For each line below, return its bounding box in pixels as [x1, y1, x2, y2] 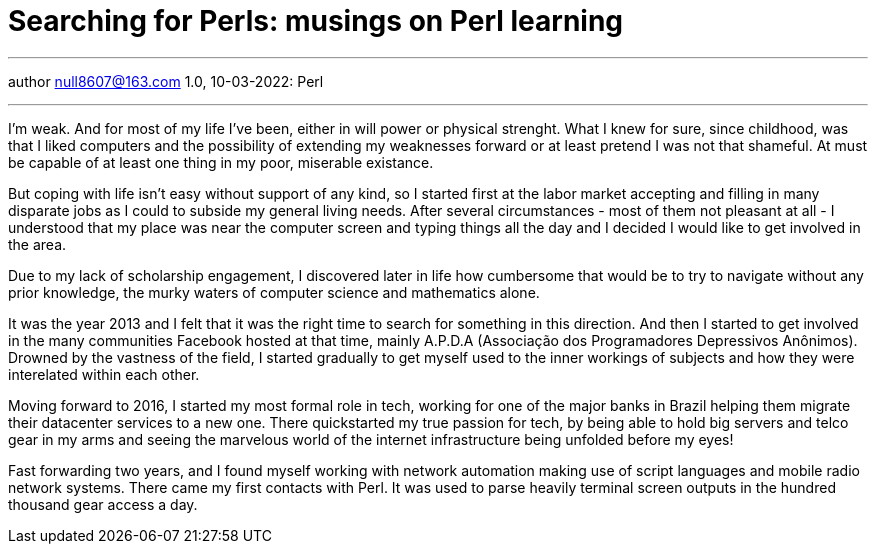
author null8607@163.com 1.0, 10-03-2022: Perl [8, 72, 324, 90]
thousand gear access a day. [8, 495, 198, 513]
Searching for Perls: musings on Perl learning [8, 4, 624, 38]
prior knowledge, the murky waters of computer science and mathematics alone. [8, 283, 540, 301]
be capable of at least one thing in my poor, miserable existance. [8, 153, 434, 171]
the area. [8, 235, 67, 253]
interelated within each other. [8, 365, 200, 383]
